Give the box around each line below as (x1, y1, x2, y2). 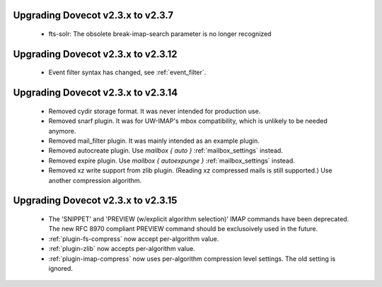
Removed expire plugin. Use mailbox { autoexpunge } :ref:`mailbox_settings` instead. (48, 156, 295, 165)
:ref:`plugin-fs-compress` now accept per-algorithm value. (48, 234, 219, 243)
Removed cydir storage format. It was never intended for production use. (48, 107, 261, 115)
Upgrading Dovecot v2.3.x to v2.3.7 (13, 9, 173, 21)
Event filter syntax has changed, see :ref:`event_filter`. (48, 68, 207, 77)
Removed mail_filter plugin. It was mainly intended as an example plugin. (48, 136, 260, 145)
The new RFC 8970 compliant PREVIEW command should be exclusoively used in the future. (48, 225, 318, 233)
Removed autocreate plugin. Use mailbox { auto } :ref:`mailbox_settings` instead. (48, 146, 283, 155)
